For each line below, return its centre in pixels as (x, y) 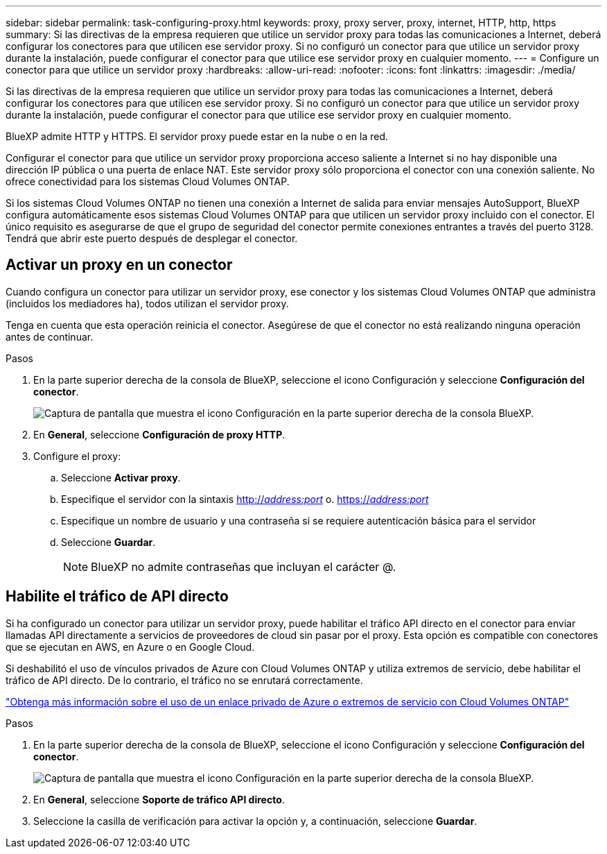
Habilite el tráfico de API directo (117, 597)
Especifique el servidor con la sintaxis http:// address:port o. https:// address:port (245, 499)
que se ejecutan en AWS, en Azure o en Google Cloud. (130, 647)
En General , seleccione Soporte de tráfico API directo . (159, 799)
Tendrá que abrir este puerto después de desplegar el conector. (152, 238)
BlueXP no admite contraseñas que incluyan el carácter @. (244, 566)
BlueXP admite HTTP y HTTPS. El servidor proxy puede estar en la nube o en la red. (197, 136)
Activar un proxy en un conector (119, 265)
